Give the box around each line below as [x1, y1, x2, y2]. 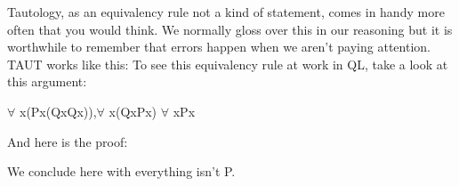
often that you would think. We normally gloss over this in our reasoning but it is [7, 20, 453, 38]
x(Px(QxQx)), [19, 101, 97, 120]
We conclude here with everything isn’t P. [7, 162, 236, 181]
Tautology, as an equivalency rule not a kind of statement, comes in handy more [7, 3, 445, 20]
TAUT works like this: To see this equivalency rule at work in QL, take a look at [7, 54, 448, 73]
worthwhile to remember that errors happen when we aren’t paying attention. [7, 37, 431, 56]
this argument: [7, 72, 87, 91]
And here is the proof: [7, 132, 128, 150]
